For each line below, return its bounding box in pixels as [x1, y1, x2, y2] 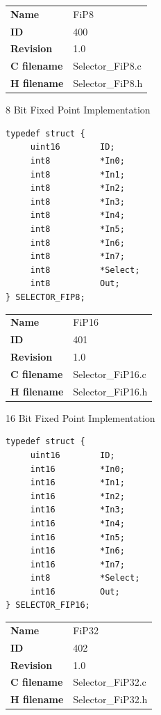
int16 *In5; [30, 532, 125, 542]
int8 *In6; [30, 237, 125, 248]
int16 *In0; [30, 464, 125, 474]
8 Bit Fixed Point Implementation [6, 102, 151, 117]
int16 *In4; [30, 518, 125, 528]
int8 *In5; [30, 223, 125, 234]
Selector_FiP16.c [73, 366, 146, 381]
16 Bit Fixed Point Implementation [6, 410, 155, 425]
